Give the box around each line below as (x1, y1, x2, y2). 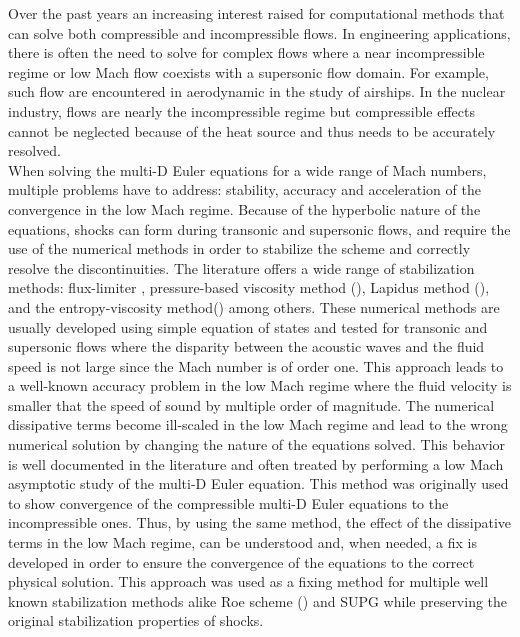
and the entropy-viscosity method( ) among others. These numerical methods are (8, 296, 500, 317)
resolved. (8, 140, 62, 161)
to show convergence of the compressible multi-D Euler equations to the (8, 492, 449, 513)
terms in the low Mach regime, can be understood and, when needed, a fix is (8, 532, 477, 553)
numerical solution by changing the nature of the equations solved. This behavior (8, 434, 506, 455)
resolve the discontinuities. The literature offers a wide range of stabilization (8, 257, 475, 278)
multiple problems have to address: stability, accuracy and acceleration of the (8, 179, 481, 200)
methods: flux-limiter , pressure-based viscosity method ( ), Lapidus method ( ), (8, 277, 490, 298)
